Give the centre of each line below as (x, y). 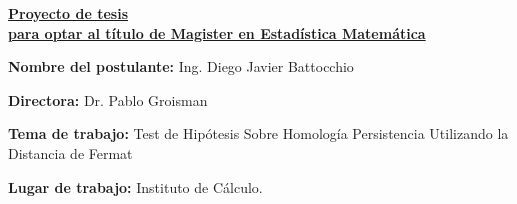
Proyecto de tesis (68, 13)
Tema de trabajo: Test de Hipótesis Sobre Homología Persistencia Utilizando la (258, 133)
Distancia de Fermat (70, 152)
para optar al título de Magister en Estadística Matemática (217, 32)
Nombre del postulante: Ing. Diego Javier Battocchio (181, 66)
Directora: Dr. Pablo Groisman (108, 99)
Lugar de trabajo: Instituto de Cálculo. (135, 186)
